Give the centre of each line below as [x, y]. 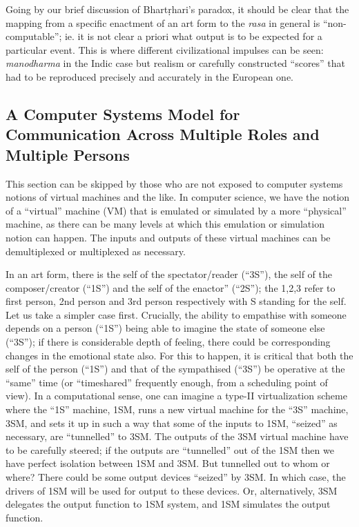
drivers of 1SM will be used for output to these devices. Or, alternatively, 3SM [172, 490]
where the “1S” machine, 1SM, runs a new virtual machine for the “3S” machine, [177, 409]
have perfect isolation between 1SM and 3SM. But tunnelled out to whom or [168, 463]
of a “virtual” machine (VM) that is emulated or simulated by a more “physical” [176, 210]
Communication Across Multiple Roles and [163, 134]
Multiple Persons [68, 154]
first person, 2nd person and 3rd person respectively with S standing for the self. [176, 301]
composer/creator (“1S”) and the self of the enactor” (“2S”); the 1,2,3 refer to [171, 287]
